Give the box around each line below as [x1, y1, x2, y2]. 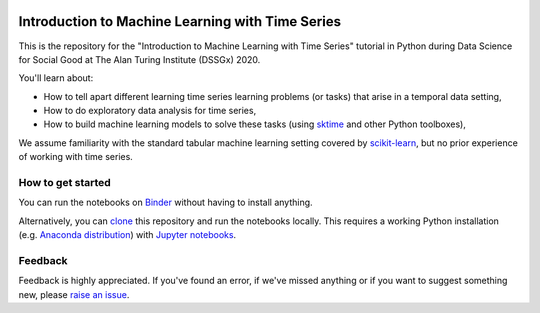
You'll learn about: [18, 72, 94, 84]
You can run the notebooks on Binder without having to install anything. [18, 196, 314, 209]
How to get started [18, 176, 112, 190]
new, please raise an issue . [18, 288, 130, 300]
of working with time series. [18, 151, 134, 163]
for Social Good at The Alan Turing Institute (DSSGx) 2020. [18, 53, 261, 65]
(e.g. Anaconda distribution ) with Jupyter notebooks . [18, 229, 237, 241]
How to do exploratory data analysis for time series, [43, 105, 257, 117]
